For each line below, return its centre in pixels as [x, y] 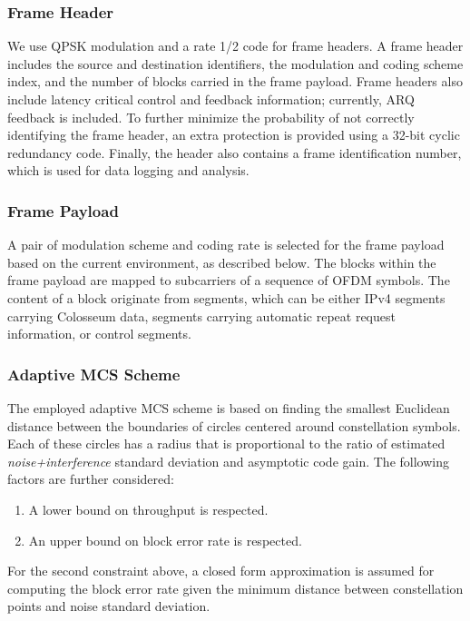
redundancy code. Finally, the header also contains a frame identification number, [235, 152]
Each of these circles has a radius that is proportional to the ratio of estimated [226, 444]
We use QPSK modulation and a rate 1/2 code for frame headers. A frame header [235, 46]
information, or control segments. [99, 334]
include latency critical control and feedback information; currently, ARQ [211, 99]
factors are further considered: [91, 479]
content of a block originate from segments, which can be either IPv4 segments [226, 297]
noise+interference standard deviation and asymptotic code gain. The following [228, 461]
